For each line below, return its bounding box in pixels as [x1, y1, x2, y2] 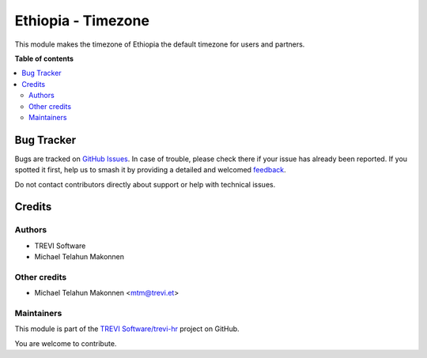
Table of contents [14, 54, 74, 63]
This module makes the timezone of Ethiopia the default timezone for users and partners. [14, 40, 305, 49]
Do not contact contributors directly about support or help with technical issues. [14, 179, 276, 189]
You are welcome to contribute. [14, 338, 117, 348]
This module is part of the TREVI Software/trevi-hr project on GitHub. [14, 324, 240, 334]
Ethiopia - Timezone [14, 12, 150, 29]
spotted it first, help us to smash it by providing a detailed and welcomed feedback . [14, 165, 286, 175]
